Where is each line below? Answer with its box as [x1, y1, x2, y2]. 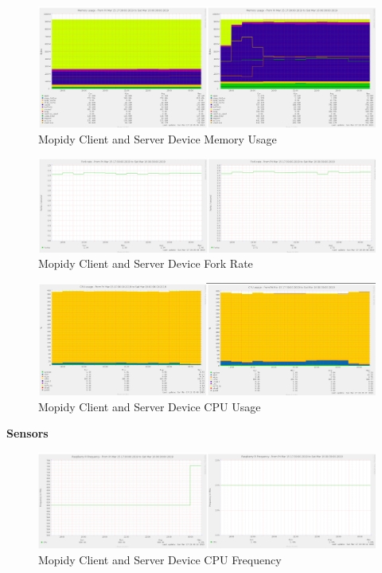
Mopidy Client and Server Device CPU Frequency [38, 551, 282, 567]
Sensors [6, 425, 49, 442]
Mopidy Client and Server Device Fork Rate [38, 255, 253, 272]
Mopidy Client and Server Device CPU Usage [38, 398, 261, 414]
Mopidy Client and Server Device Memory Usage [38, 130, 277, 147]
